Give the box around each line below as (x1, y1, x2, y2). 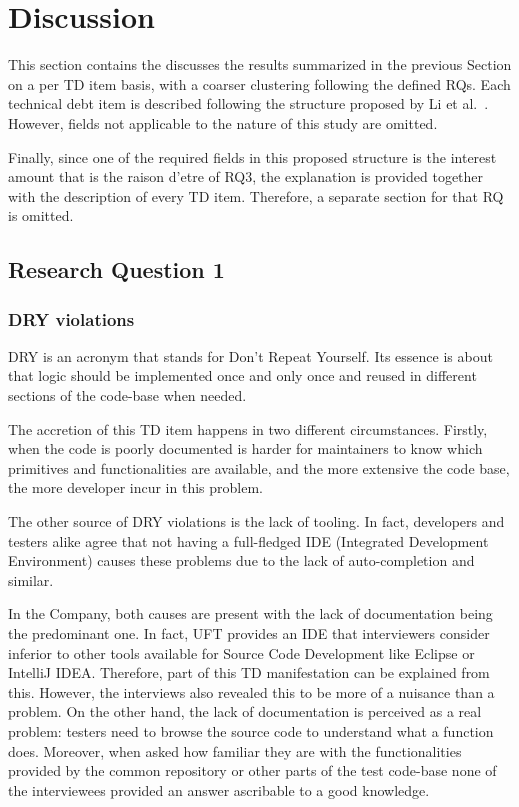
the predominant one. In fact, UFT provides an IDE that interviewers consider (8, 623, 490, 643)
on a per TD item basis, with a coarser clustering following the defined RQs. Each (8, 73, 511, 94)
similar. (8, 569, 54, 590)
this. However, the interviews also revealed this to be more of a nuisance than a (8, 681, 495, 702)
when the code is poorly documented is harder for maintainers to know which (8, 438, 483, 459)
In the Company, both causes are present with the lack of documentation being (8, 603, 493, 624)
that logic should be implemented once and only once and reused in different (8, 365, 477, 386)
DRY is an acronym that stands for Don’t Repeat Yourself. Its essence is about (8, 345, 493, 366)
